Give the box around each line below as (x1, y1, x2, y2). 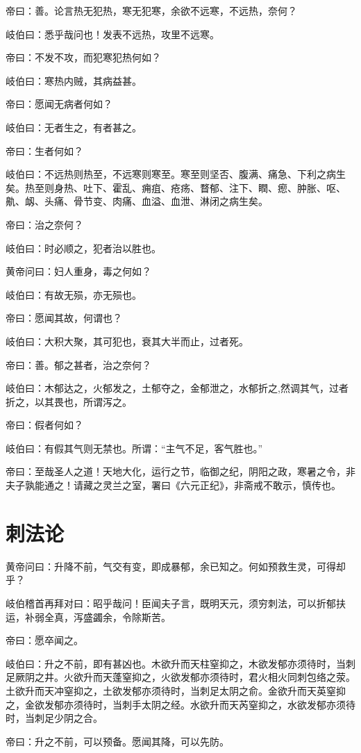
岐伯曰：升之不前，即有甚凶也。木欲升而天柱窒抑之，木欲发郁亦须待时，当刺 (6, 656, 355, 670)
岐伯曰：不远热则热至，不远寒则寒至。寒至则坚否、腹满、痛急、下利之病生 (6, 167, 346, 181)
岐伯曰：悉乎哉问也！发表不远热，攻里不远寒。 (6, 26, 219, 41)
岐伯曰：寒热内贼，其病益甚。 (6, 73, 142, 88)
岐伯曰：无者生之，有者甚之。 (6, 119, 142, 134)
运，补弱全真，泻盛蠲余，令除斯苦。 (6, 609, 171, 624)
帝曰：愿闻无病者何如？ (6, 97, 112, 111)
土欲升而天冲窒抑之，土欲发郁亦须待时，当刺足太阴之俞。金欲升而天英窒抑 (6, 683, 346, 697)
